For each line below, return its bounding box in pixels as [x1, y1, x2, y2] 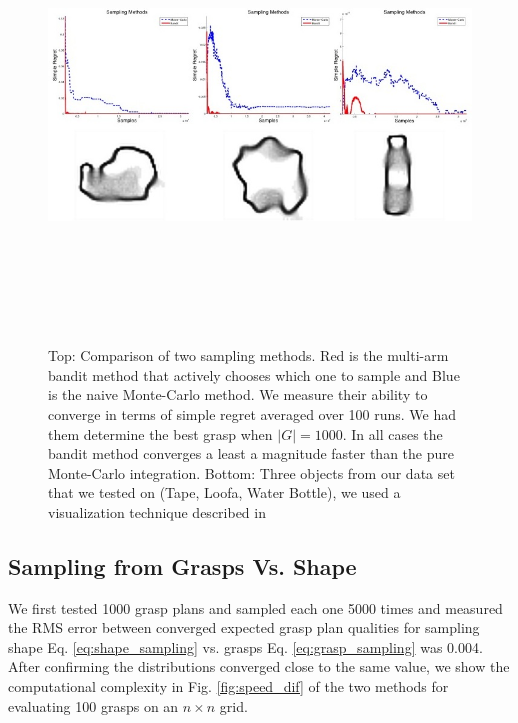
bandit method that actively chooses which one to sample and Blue [48, 364, 460, 385]
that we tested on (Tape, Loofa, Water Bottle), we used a [48, 482, 401, 503]
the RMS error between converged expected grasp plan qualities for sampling [8, 617, 480, 638]
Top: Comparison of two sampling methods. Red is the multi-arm [48, 345, 449, 366]
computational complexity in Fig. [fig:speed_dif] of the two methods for [8, 676, 449, 697]
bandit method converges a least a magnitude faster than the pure [48, 443, 454, 464]
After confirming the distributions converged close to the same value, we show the [8, 656, 510, 677]
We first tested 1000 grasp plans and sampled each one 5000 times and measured [8, 597, 503, 618]
